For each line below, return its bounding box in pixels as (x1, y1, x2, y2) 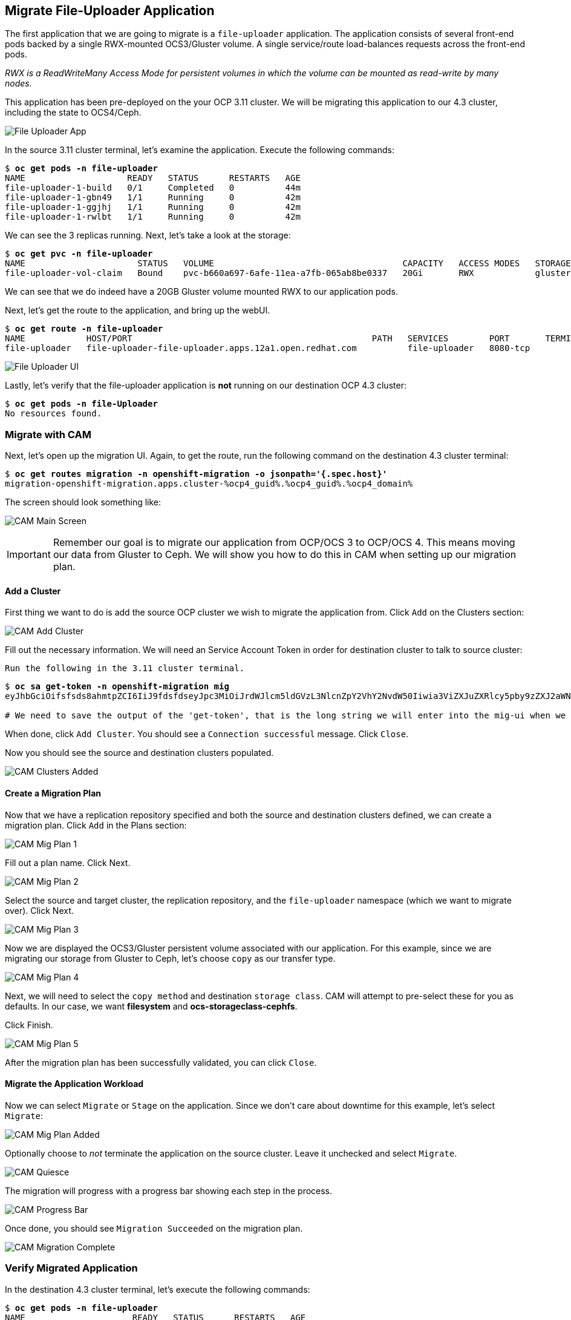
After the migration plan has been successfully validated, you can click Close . (5, 1057, 317, 1068)
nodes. (5, 78, 32, 89)
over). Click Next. (5, 905, 74, 916)
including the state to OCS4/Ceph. (5, 107, 142, 118)
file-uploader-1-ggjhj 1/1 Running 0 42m (5, 202, 301, 212)
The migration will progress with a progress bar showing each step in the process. (5, 1185, 333, 1196)
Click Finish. (5, 1019, 53, 1030)
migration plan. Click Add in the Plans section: (5, 819, 187, 830)
